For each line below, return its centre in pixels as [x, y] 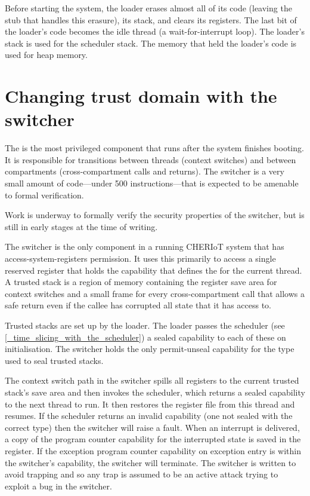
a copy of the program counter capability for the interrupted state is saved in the [153, 439]
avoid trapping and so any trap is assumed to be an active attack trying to [142, 474]
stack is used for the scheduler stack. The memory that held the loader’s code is [151, 43]
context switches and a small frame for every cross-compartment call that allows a [155, 293]
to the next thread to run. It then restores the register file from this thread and [150, 404]
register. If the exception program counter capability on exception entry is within [153, 450]
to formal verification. [44, 195]
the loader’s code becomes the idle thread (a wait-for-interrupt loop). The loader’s [155, 31]
